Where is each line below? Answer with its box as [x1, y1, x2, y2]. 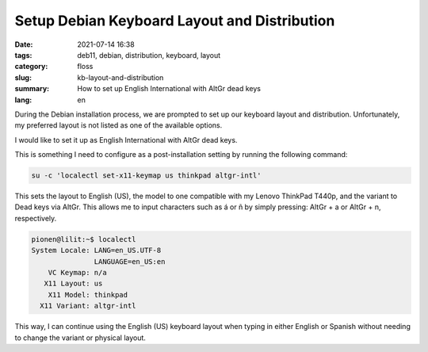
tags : [14, 50, 32, 59]
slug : [14, 72, 32, 82]
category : [14, 62, 48, 71]
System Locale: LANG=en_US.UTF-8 [31, 246, 162, 255]
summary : [14, 84, 50, 94]
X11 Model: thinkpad [48, 290, 128, 299]
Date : [14, 40, 33, 49]
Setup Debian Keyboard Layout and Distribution [14, 12, 335, 29]
